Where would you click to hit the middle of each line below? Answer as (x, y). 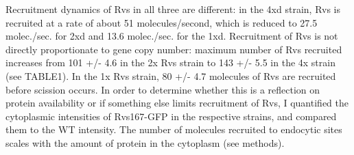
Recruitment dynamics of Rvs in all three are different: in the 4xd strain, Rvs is (173, 9)
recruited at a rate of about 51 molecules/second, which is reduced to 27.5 (162, 22)
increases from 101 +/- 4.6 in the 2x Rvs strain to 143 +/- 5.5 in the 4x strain (170, 62)
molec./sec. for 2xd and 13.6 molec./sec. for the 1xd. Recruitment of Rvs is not (172, 36)
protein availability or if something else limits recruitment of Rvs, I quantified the (177, 103)
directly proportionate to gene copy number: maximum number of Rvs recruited (174, 49)
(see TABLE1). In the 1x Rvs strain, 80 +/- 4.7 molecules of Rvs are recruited (171, 75)
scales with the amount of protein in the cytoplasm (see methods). (145, 142)
